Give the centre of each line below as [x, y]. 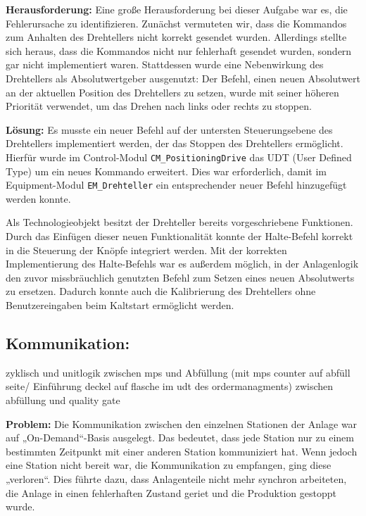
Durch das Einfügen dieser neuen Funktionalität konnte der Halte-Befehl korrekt [179, 236]
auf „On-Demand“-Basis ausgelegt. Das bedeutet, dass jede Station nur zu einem [180, 438]
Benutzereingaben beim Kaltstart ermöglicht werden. [120, 305]
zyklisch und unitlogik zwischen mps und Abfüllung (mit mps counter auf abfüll [178, 372]
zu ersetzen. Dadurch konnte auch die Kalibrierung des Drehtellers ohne [161, 291]
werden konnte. [38, 198]
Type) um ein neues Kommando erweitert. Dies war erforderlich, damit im [166, 171]
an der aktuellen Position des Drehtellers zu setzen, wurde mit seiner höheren [172, 92]
